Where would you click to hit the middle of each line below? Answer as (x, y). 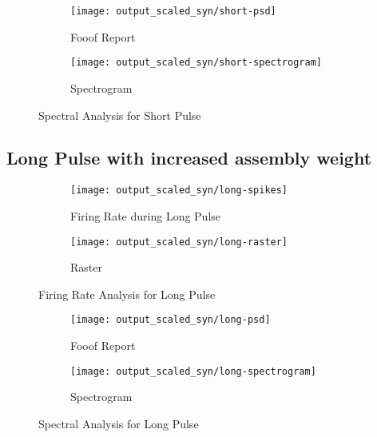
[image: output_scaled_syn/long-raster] (179, 242)
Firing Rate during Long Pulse (146, 215)
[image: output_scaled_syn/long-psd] (171, 320)
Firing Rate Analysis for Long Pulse (127, 294)
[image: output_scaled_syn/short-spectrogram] (196, 63)
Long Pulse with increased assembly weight (189, 158)
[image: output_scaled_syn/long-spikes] (179, 191)
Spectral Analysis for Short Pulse (120, 115)
